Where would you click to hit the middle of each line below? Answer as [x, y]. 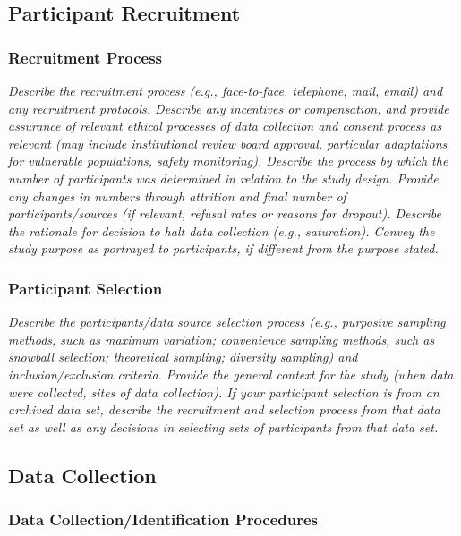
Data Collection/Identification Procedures [163, 519]
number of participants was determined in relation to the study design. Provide [223, 178]
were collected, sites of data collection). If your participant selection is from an [224, 391]
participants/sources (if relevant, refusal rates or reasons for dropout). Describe [225, 213]
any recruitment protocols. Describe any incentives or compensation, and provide [229, 108]
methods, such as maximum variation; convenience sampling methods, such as [222, 339]
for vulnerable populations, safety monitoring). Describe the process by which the [228, 161]
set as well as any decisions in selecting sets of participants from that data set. [223, 426]
